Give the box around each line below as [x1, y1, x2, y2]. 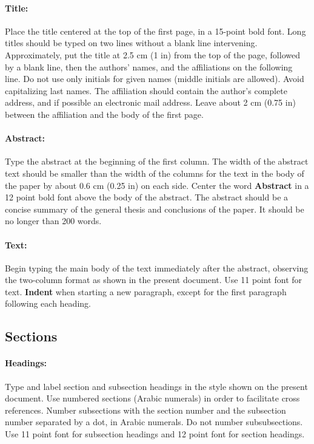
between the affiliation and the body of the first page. [5, 108, 204, 120]
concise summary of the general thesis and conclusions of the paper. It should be [5, 202, 304, 215]
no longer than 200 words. [5, 214, 102, 227]
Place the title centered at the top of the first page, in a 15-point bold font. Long [5, 24, 306, 37]
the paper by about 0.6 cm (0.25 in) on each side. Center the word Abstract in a [5, 179, 309, 191]
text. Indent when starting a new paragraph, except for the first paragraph [5, 285, 287, 298]
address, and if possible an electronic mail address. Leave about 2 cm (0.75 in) [5, 96, 296, 109]
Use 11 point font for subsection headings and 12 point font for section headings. [5, 428, 305, 440]
